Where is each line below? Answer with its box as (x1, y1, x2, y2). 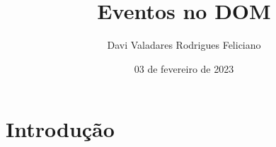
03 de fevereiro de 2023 (134, 61, 234, 76)
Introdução (6, 114, 115, 143)
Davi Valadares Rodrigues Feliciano (107, 37, 261, 52)
